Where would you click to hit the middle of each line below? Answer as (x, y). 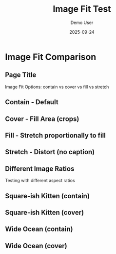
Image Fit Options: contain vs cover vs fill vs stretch (57, 87)
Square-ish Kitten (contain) (48, 196)
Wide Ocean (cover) (36, 246)
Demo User (82, 23)
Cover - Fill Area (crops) (42, 119)
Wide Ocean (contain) (39, 229)
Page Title (21, 75)
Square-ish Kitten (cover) (45, 212)
